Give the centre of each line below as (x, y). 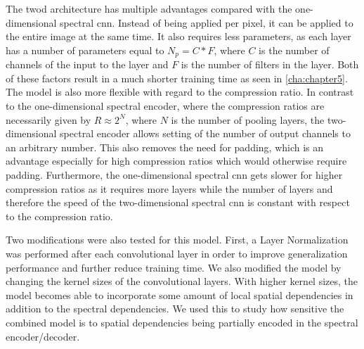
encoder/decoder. (43, 336)
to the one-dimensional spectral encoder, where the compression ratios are (165, 106)
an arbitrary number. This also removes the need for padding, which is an (165, 147)
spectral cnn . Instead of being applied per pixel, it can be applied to (207, 22)
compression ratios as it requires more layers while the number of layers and (169, 188)
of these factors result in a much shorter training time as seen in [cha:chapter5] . (177, 78)
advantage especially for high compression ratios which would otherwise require (176, 161)
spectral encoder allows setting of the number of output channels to (205, 133)
